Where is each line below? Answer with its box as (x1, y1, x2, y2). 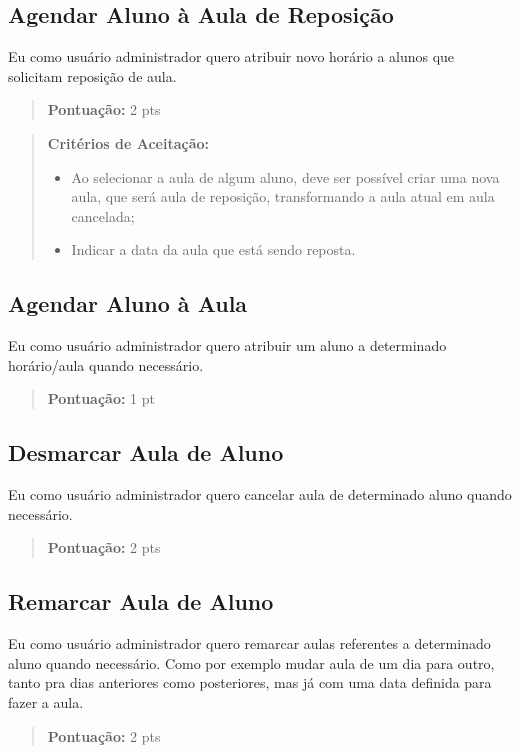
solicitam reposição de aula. (8, 65, 177, 86)
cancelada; (71, 205, 135, 226)
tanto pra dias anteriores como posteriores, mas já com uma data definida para (8, 672, 492, 693)
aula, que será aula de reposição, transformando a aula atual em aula (71, 186, 495, 207)
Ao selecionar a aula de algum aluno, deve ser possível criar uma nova (71, 166, 500, 187)
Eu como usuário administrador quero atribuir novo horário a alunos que (8, 46, 455, 67)
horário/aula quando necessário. (8, 354, 204, 375)
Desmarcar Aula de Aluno (8, 437, 284, 468)
